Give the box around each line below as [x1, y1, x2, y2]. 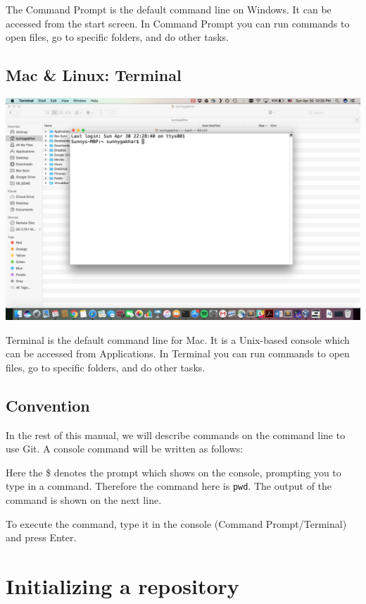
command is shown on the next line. [6, 493, 162, 507]
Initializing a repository [6, 571, 239, 600]
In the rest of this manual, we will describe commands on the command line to [6, 427, 346, 442]
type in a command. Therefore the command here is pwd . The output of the [6, 479, 332, 493]
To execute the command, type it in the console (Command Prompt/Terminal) [6, 516, 347, 531]
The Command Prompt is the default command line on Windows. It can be [6, 2, 332, 16]
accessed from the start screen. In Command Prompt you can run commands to [6, 16, 350, 30]
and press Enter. [6, 530, 77, 545]
